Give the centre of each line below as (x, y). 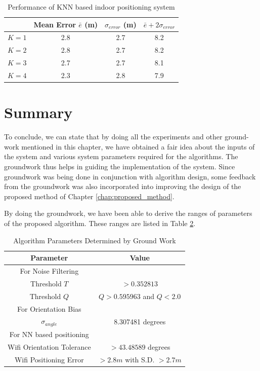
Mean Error (55, 24)
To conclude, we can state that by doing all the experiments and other (113, 137)
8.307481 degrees (140, 321)
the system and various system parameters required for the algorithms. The (121, 156)
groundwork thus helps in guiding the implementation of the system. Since (120, 166)
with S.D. (140, 359)
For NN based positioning (49, 334)
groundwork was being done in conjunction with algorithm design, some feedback (130, 176)
